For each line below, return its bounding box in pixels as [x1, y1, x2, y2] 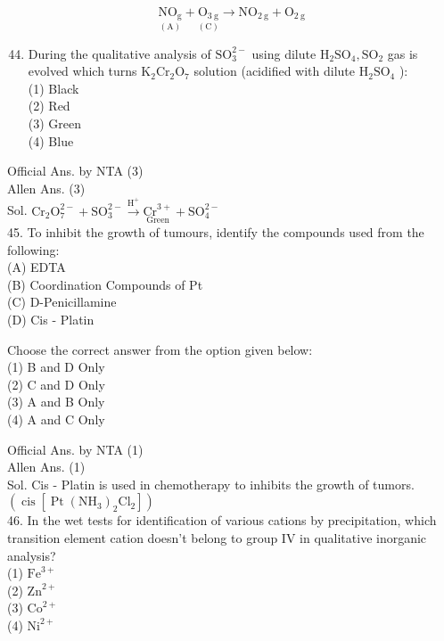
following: [7, 240, 60, 259]
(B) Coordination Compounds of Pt [7, 275, 203, 293]
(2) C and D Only [7, 374, 105, 393]
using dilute [251, 44, 317, 62]
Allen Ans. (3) [7, 178, 86, 197]
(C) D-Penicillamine [7, 292, 117, 311]
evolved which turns [28, 62, 137, 80]
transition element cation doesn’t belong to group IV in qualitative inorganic [7, 528, 427, 546]
